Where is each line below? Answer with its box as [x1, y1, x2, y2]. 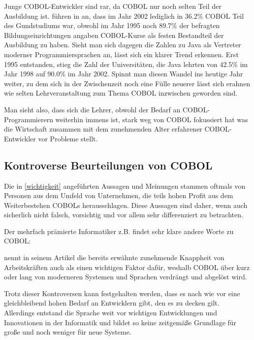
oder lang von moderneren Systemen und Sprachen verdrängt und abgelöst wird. [4, 272, 247, 282]
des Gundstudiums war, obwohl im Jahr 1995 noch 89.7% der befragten [4, 20, 220, 31]
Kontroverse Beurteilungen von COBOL [4, 157, 213, 172]
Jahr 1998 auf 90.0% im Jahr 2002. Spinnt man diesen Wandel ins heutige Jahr [4, 68, 243, 79]
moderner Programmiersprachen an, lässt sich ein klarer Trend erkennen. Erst [4, 49, 239, 59]
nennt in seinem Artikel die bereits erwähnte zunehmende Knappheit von [4, 252, 224, 263]
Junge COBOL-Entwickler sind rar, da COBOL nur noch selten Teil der [4, 1, 222, 11]
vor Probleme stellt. [38, 133, 98, 143]
